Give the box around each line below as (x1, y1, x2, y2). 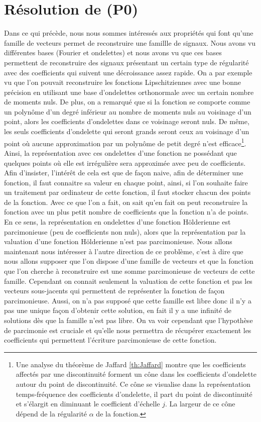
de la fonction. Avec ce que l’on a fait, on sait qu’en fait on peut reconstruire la (4, 196, 248, 207)
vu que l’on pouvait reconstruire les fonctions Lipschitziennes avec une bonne (4, 77, 241, 87)
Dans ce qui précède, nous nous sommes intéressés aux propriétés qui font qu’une (4, 28, 253, 38)
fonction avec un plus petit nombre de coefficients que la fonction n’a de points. (4, 206, 249, 217)
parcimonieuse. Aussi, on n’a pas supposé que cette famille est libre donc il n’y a (4, 295, 251, 305)
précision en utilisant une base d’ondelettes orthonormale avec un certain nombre (4, 86, 254, 97)
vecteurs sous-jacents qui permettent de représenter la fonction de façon (4, 285, 225, 296)
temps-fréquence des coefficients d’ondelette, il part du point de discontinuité (16, 388, 252, 399)
